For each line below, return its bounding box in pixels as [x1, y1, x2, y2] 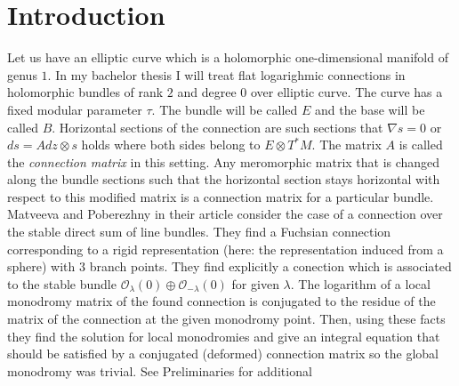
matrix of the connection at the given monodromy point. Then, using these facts [7, 310, 446, 328]
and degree [177, 83, 237, 101]
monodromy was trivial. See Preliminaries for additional [7, 361, 312, 380]
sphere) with [7, 257, 76, 276]
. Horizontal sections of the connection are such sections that [52, 117, 383, 136]
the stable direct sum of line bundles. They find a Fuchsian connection [7, 222, 391, 241]
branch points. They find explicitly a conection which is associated [89, 257, 452, 276]
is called [399, 135, 443, 154]
